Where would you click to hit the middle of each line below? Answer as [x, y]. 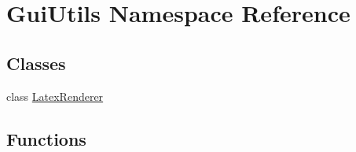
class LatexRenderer [55, 96]
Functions [46, 138]
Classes [36, 63]
